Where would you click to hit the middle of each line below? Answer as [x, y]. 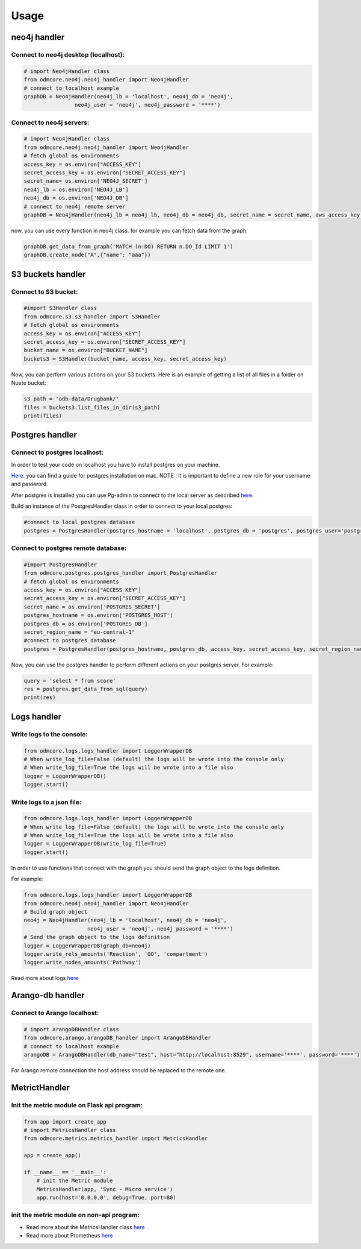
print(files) [43, 416]
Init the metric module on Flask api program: [77, 1105]
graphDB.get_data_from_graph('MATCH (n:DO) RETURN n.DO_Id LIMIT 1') [128, 246]
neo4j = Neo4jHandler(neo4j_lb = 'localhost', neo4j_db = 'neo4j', [125, 920]
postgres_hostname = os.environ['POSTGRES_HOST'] [98, 615]
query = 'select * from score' [70, 681]
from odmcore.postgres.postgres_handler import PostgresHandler [121, 573]
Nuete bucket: [29, 383]
